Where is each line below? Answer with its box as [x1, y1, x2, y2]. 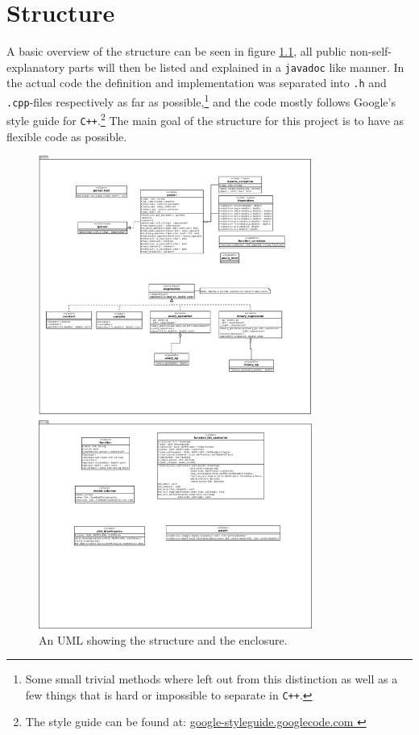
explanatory [6, 58, 65, 75]
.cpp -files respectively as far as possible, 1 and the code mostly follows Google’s [6, 91, 396, 110]
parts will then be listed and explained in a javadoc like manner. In [68, 58, 404, 75]
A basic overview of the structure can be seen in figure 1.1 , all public [6, 43, 346, 60]
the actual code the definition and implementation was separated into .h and [6, 74, 387, 91]
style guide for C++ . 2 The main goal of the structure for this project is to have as [6, 110, 404, 128]
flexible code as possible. [6, 127, 127, 144]
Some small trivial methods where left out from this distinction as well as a [25, 670, 398, 687]
